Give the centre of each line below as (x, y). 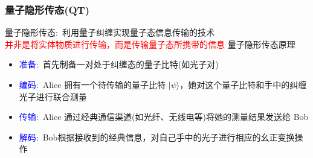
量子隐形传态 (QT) (47, 9)
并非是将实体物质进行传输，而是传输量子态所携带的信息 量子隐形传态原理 (150, 44)
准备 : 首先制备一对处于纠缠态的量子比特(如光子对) (119, 64)
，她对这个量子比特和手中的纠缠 (243, 84)
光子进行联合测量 (53, 96)
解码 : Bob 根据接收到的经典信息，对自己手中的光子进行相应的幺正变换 (157, 137)
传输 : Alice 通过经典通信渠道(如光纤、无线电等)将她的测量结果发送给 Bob (164, 117)
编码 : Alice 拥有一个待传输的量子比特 (92, 84)
